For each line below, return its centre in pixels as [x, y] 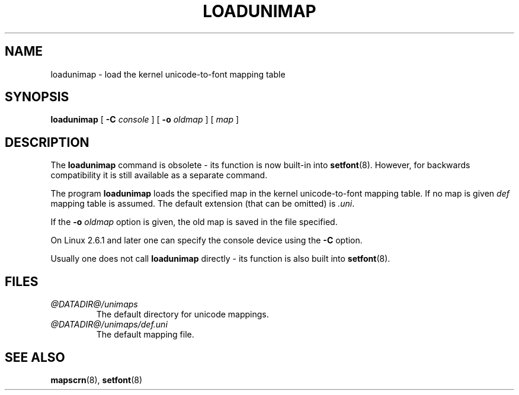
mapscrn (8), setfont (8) [97, 380]
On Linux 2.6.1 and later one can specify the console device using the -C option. [206, 240]
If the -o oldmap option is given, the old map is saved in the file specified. [194, 222]
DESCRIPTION [47, 142]
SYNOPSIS [37, 97]
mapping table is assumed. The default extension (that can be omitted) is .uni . [203, 204]
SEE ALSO [35, 357]
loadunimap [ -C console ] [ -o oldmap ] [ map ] [145, 120]
